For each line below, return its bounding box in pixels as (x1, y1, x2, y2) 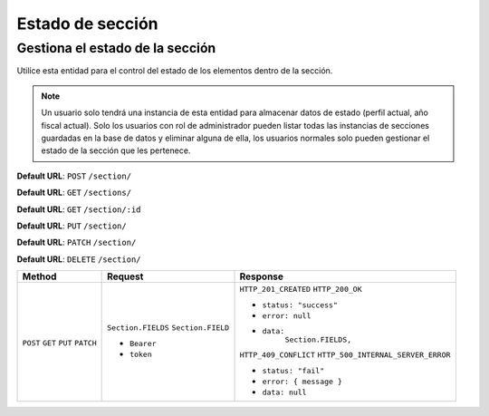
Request (107, 270, 144, 283)
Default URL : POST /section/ (16, 170, 131, 181)
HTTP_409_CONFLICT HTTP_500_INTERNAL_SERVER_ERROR (239, 350, 451, 360)
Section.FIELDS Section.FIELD (107, 323, 230, 333)
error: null (262, 311, 312, 321)
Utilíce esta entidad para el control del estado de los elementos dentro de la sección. (16, 65, 333, 76)
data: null (262, 388, 307, 398)
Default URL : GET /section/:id (16, 204, 141, 215)
